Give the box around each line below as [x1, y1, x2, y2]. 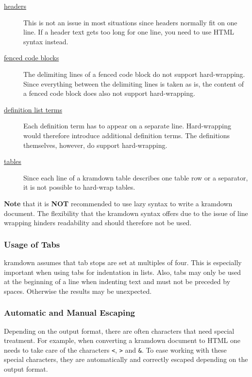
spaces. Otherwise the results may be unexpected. [4, 286, 152, 296]
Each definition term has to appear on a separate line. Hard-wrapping [23, 121, 231, 131]
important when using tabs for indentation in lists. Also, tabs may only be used [4, 267, 241, 277]
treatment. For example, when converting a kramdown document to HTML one [4, 335, 241, 345]
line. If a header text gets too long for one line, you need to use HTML [23, 27, 235, 37]
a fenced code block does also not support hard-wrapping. [23, 88, 195, 98]
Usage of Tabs [4, 238, 60, 250]
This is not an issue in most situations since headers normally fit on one [23, 17, 237, 27]
